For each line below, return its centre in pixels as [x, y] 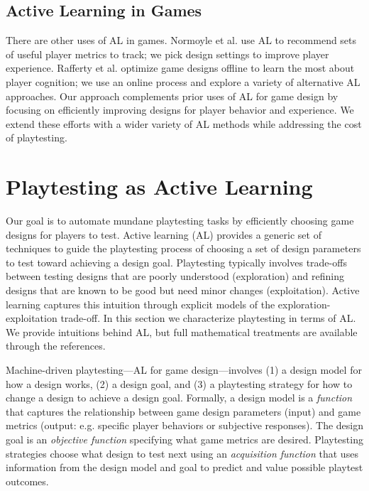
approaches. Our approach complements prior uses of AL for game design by [172, 96]
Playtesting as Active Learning [159, 187]
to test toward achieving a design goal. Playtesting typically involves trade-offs [176, 262]
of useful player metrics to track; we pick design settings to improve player [167, 54]
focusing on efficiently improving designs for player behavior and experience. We [180, 110]
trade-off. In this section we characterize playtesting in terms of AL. [208, 318]
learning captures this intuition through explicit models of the [141, 304]
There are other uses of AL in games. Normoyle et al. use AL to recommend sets [181, 40]
